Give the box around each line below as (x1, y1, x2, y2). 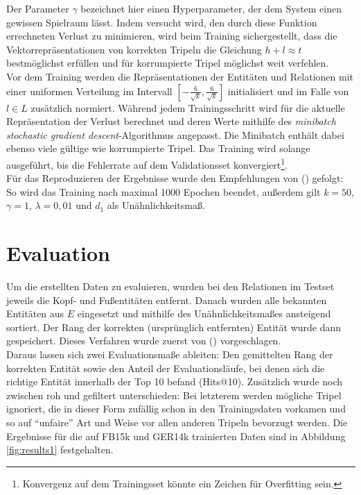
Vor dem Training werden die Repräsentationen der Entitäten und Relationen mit (6, 69, 354, 83)
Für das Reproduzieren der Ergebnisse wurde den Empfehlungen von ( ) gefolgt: (6, 171, 344, 185)
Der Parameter (6, 1, 69, 15)
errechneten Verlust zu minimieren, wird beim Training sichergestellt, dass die (6, 28, 337, 43)
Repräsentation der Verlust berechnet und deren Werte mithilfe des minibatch (6, 114, 336, 128)
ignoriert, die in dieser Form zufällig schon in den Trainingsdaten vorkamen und (6, 401, 346, 416)
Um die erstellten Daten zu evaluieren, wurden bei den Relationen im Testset (6, 279, 335, 294)
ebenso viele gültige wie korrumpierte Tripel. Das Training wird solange (6, 141, 310, 156)
